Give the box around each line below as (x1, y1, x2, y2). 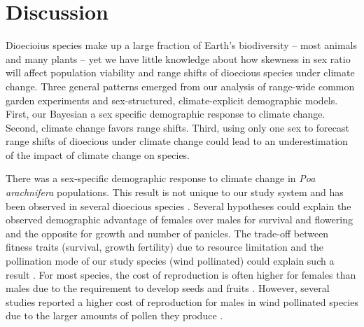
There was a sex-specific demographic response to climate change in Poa (6, 171, 316, 186)
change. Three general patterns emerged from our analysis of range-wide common (6, 78, 355, 93)
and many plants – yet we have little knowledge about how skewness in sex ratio (6, 51, 351, 66)
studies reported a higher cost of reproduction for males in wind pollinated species (6, 294, 358, 309)
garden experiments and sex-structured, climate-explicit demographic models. (6, 92, 338, 107)
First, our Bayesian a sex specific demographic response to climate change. (6, 106, 325, 121)
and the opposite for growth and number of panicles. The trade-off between (6, 225, 329, 240)
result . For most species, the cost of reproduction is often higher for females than (6, 267, 356, 281)
